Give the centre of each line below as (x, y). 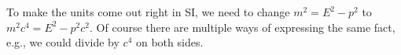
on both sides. (169, 42)
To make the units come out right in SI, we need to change (148, 12)
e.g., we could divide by (63, 42)
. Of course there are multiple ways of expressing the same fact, (243, 27)
